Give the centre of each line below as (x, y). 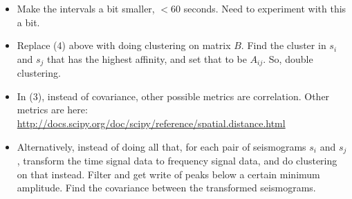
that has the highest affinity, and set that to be (147, 58)
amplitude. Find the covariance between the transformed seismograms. (166, 188)
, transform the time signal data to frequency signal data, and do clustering (177, 161)
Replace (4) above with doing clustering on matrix (124, 45)
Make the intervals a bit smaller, (86, 8)
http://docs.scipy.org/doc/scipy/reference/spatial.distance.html (151, 123)
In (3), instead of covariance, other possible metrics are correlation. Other (173, 96)
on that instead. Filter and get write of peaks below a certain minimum (168, 174)
